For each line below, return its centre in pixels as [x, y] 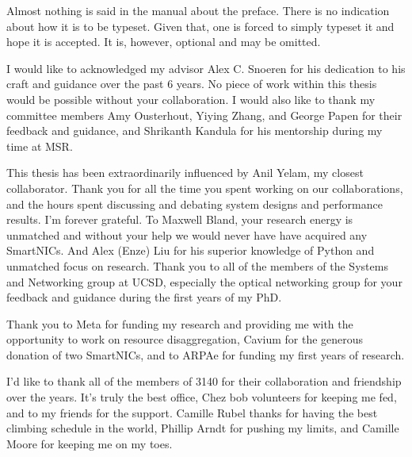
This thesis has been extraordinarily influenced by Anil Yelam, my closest [185, 173]
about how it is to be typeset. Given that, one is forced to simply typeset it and [200, 26]
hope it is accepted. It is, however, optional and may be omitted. [164, 42]
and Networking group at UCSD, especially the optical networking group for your [204, 281]
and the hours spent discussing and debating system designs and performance [195, 204]
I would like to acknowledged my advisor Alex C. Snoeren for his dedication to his [206, 68]
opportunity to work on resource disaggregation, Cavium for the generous [185, 339]
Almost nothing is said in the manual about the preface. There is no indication [198, 10]
